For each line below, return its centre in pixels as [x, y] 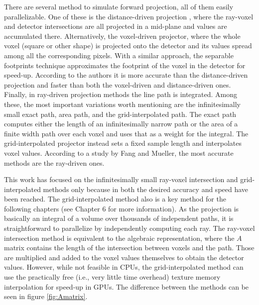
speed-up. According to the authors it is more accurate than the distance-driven [126, 75]
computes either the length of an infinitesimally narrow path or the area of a [121, 124]
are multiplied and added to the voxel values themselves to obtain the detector [124, 257]
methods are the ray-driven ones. [54, 162]
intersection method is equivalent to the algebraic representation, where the [119, 238]
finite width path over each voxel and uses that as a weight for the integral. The [126, 133]
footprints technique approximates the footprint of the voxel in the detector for [125, 65]
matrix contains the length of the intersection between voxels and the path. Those [129, 248]
